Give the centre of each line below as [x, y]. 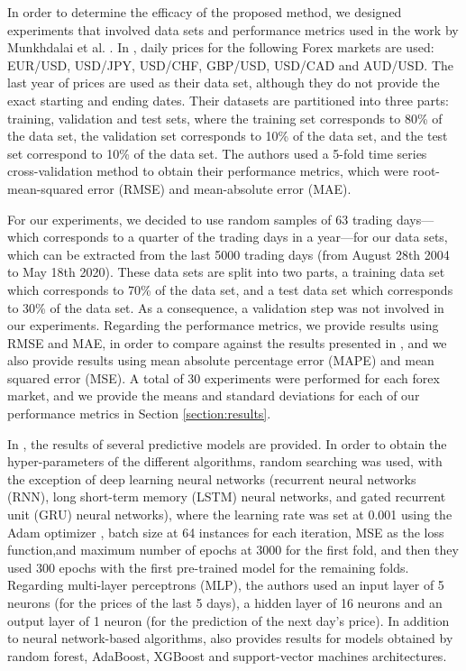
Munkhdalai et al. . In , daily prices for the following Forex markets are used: [221, 47]
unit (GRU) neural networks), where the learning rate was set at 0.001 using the [230, 515]
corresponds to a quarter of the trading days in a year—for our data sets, [246, 237]
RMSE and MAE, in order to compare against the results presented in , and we [227, 342]
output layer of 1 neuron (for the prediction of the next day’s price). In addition [228, 620]
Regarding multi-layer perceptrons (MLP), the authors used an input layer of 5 [226, 585]
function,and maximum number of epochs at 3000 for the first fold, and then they [233, 550]
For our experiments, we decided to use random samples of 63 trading [200, 219]
